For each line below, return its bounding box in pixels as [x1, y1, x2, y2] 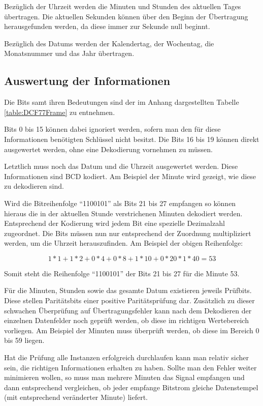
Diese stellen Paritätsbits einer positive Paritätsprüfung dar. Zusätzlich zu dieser [4, 295, 255, 306]
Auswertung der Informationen [4, 73, 171, 89]
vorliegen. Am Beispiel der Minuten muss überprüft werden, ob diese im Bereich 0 [4, 325, 259, 335]
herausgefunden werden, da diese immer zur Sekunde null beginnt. [4, 21, 210, 32]
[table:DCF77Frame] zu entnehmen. [4, 106, 115, 117]
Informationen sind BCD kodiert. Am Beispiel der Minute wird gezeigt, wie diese [4, 170, 256, 181]
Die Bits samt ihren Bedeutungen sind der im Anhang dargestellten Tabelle [4, 97, 239, 107]
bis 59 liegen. [4, 335, 45, 345]
